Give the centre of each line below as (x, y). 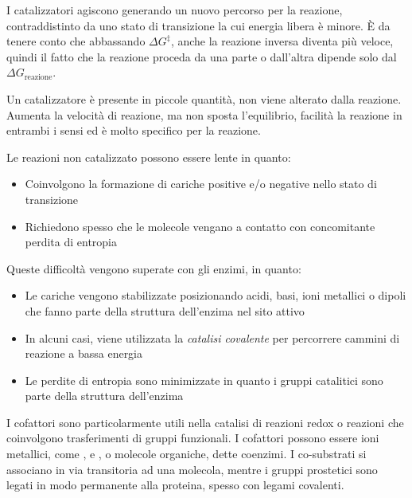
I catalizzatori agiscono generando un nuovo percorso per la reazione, (175, 10)
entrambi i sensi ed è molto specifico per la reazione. (134, 130)
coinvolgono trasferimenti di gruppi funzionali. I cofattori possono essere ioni (193, 438)
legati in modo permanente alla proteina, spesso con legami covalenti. (175, 485)
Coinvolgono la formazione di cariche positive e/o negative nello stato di (201, 184)
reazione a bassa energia (84, 353)
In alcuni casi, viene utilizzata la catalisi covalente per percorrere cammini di (212, 337)
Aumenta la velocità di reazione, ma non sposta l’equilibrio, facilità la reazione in (204, 114)
